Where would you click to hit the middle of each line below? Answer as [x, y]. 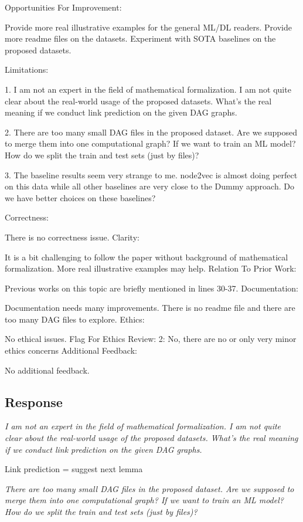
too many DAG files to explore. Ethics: [75, 319]
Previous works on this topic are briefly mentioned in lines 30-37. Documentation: [151, 288]
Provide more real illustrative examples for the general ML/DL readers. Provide [148, 27]
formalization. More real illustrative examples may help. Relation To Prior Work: [151, 268]
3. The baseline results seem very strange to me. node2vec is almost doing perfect [151, 174]
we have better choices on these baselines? [80, 197]
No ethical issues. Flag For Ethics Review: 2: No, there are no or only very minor [151, 339]
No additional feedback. [47, 370]
